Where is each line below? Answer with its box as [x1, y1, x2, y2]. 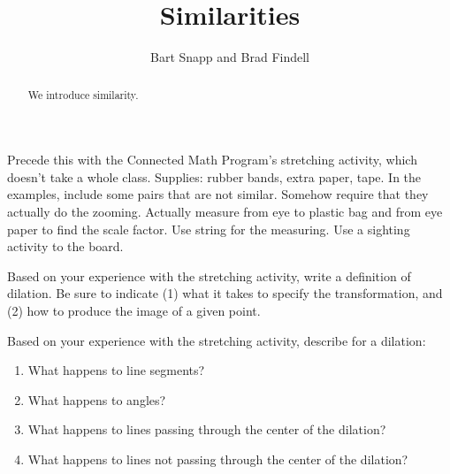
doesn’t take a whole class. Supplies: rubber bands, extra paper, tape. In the [7, 167, 422, 186]
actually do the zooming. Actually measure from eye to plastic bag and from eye [7, 202, 443, 220]
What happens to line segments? [27, 361, 205, 379]
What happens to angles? [27, 390, 166, 409]
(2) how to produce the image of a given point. [7, 301, 261, 319]
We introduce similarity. [27, 87, 139, 102]
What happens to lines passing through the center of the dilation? [27, 420, 386, 439]
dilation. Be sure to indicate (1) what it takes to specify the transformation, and [7, 284, 443, 302]
